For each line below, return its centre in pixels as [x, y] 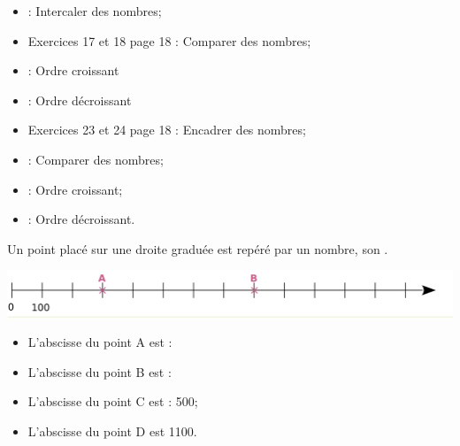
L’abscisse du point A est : [100, 342]
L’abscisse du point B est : [100, 371]
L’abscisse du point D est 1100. [112, 431]
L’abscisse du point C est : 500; [113, 401]
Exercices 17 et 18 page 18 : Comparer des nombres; [169, 40]
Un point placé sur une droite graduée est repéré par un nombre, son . [198, 248]
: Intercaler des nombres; [95, 11]
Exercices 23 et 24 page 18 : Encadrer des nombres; [167, 130]
